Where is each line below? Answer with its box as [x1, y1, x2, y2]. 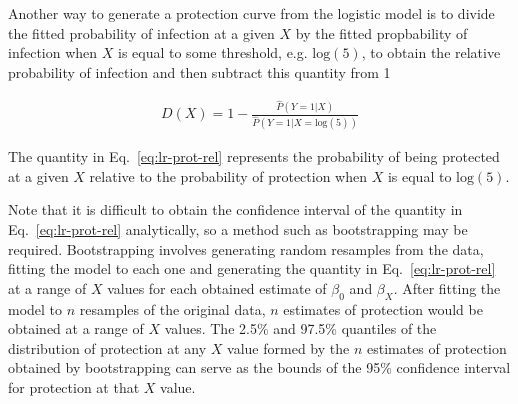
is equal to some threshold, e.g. [117, 42, 308, 63]
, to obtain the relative [361, 42, 501, 63]
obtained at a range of [8, 318, 144, 339]
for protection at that [8, 377, 140, 398]
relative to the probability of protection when [89, 165, 368, 186]
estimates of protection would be [283, 298, 483, 319]
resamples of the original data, [79, 298, 266, 319]
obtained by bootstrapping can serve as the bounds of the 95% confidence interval [8, 357, 511, 378]
